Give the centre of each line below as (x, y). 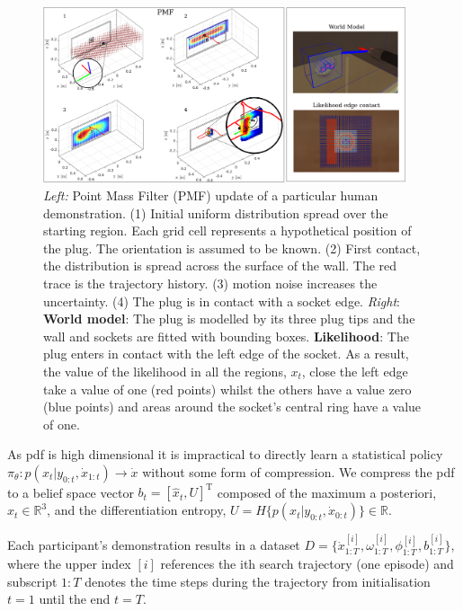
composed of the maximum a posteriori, (327, 492)
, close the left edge (355, 372)
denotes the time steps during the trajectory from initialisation (258, 581)
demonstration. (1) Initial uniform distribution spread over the (216, 213)
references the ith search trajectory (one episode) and (307, 564)
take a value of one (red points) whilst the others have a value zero (227, 389)
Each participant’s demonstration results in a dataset (154, 545)
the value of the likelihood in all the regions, (165, 372)
